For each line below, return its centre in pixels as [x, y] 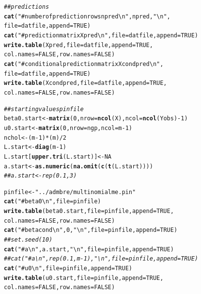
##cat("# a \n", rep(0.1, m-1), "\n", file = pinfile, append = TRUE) [101, 259]
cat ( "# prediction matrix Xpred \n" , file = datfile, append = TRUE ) [101, 35]
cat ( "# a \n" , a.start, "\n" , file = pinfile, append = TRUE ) [89, 249]
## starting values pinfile [44, 109]
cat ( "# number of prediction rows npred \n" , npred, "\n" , [87, 16]
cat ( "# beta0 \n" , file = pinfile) [53, 202]
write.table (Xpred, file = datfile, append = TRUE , [78, 45]
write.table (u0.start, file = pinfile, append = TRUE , [84, 278]
